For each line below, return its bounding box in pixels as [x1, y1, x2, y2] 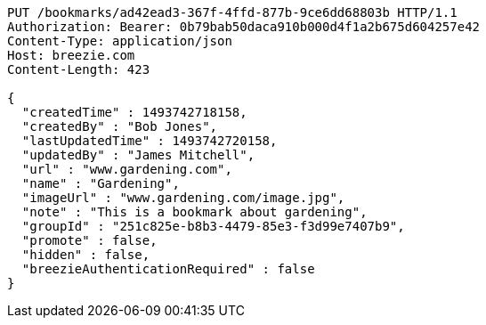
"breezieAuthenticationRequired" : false [21, 262, 315, 276]
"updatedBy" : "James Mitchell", [21, 148, 255, 162]
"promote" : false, [21, 233, 158, 248]
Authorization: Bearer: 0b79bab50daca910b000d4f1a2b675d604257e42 [7, 20, 481, 34]
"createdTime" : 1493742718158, [21, 105, 247, 119]
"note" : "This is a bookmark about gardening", [21, 205, 368, 219]
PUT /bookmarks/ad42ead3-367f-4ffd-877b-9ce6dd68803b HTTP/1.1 [7, 5, 458, 20]
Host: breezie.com [7, 48, 135, 62]
